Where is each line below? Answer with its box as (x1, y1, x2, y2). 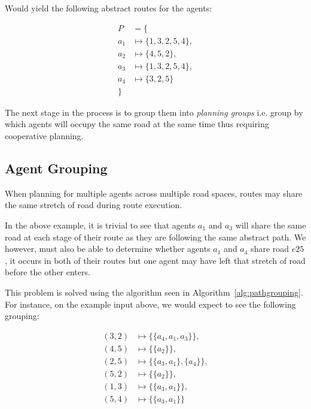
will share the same (235, 218, 306, 231)
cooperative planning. (5, 129, 84, 142)
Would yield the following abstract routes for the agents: (5, 2, 212, 14)
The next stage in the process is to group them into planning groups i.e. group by (5, 106, 303, 118)
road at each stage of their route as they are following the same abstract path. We (5, 230, 306, 243)
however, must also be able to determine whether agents (5, 242, 211, 255)
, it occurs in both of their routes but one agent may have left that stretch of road (5, 254, 306, 266)
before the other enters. (5, 266, 90, 278)
